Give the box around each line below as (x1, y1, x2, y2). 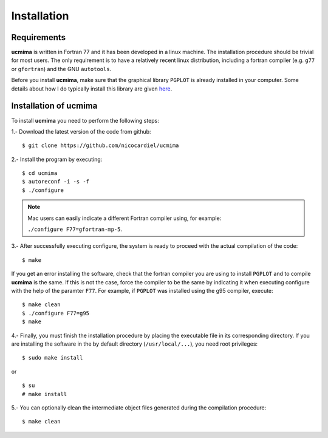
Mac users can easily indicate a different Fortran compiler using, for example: (27, 214, 222, 222)
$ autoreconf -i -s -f (22, 178, 90, 185)
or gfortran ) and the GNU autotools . (11, 65, 112, 72)
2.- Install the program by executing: (11, 156, 103, 163)
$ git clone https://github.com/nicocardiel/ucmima (22, 142, 179, 149)
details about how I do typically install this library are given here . (11, 85, 173, 92)
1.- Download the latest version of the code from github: (11, 128, 151, 135)
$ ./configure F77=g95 (22, 310, 90, 317)
